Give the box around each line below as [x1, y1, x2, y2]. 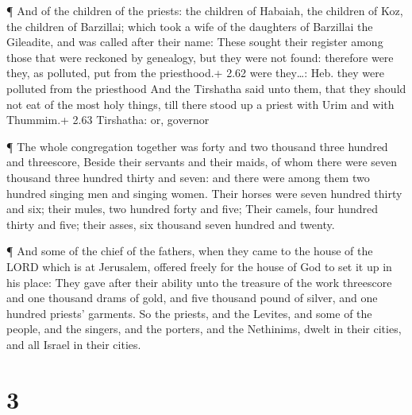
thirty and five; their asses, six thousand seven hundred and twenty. [6, 215, 335, 232]
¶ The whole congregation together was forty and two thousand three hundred [6, 138, 388, 154]
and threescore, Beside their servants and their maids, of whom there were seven [6, 153, 398, 170]
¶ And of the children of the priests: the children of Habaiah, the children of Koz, [6, 2, 403, 18]
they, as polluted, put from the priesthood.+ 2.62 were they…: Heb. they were [6, 64, 384, 81]
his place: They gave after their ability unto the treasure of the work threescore [6, 273, 392, 290]
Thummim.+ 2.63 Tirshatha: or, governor [6, 111, 210, 128]
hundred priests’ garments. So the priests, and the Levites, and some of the [6, 304, 372, 321]
